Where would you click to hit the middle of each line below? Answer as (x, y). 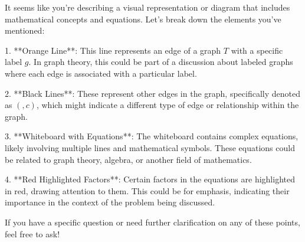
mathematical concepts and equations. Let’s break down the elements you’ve (143, 19)
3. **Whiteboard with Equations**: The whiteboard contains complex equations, (152, 136)
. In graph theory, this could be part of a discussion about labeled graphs (161, 62)
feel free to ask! (32, 233)
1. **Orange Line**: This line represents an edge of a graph (113, 50)
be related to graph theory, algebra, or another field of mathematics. (128, 159)
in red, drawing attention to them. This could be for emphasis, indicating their (147, 190)
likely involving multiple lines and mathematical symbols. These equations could (150, 147)
